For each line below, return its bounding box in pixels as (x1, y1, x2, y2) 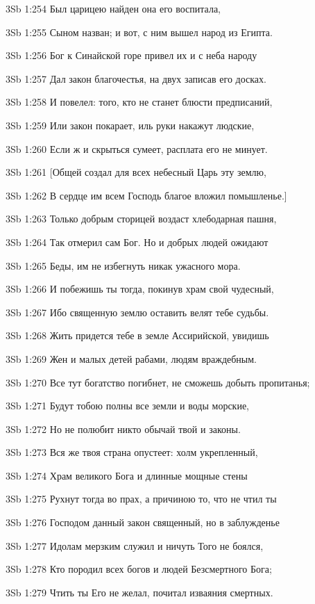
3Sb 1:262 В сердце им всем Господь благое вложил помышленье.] (6, 188, 287, 202)
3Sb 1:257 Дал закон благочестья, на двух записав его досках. (6, 71, 266, 85)
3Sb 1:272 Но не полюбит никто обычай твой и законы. (6, 421, 241, 436)
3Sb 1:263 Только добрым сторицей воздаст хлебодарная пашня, (6, 211, 277, 226)
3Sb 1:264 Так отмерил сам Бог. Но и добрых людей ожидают (6, 234, 269, 249)
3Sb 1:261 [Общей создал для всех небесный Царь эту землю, (6, 165, 266, 179)
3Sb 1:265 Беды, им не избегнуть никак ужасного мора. (6, 258, 241, 272)
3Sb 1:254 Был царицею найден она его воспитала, (6, 1, 221, 15)
